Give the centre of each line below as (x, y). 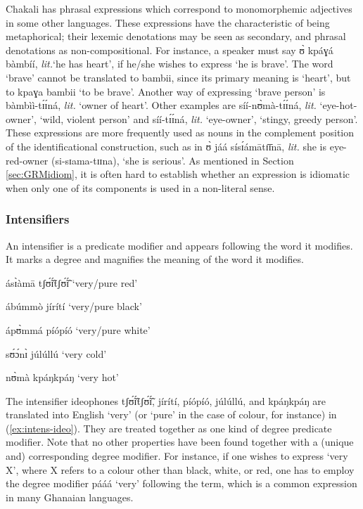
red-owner (27, 160)
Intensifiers (38, 219)
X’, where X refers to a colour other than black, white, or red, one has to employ (180, 469)
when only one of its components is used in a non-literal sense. (140, 187)
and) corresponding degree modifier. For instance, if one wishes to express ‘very (177, 456)
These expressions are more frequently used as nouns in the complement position (180, 133)
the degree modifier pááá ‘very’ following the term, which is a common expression (181, 483)
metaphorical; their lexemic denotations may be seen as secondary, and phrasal (176, 36)
